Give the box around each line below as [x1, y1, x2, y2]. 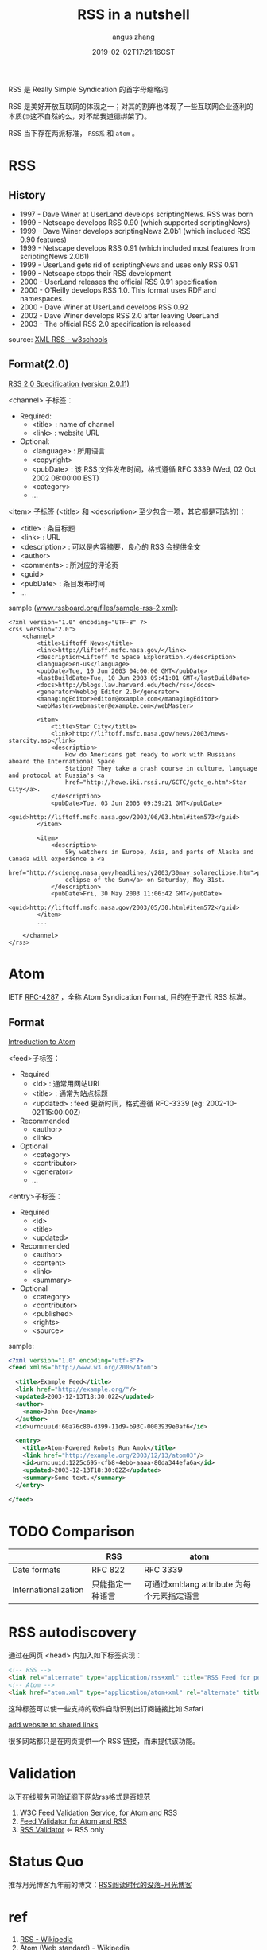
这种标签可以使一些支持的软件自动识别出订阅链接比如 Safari [8, 1703, 204, 1713]
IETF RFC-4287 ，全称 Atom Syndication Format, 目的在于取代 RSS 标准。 [8, 992, 250, 1001]
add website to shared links [8, 1719, 99, 1729]
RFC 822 [91, 1564, 126, 1575]
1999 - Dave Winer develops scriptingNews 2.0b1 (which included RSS [19, 226, 251, 235]
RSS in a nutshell [76, 6, 191, 24]
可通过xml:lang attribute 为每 [144, 1579, 252, 1590]
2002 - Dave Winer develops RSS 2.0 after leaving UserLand [19, 310, 219, 320]
